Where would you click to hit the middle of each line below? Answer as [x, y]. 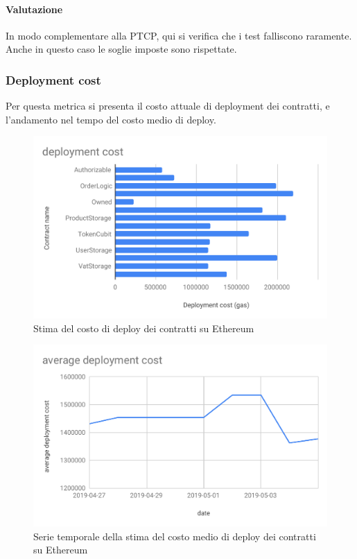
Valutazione [34, 9]
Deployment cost [53, 79]
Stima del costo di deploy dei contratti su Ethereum [144, 328]
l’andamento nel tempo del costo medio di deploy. [111, 119]
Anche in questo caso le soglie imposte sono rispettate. [121, 49]
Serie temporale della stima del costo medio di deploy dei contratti [175, 536]
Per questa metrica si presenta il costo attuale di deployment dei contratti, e [168, 106]
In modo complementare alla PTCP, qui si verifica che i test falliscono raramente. [179, 35]
